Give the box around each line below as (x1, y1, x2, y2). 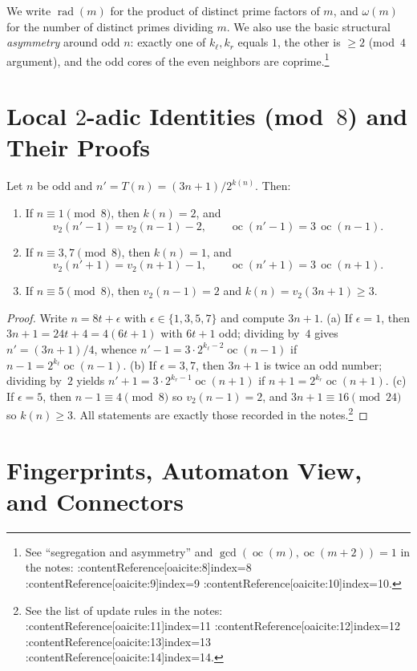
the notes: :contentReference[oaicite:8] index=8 (25, 559, 252, 576)
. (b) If (123, 356, 156, 373)
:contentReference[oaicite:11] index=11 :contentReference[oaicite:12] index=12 (25, 617, 400, 634)
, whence (94, 340, 137, 357)
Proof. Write (6, 309, 67, 325)
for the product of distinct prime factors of (110, 2, 320, 18)
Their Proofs (6, 131, 150, 164)
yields (76, 372, 105, 389)
